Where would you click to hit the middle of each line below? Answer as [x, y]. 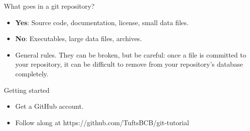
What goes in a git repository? [49, 6]
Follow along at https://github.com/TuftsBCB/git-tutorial [102, 122]
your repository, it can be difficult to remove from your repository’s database [129, 64]
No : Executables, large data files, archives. [79, 38]
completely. [32, 73]
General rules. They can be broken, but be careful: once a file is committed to [131, 54]
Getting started [27, 90]
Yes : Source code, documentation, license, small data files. [102, 22]
